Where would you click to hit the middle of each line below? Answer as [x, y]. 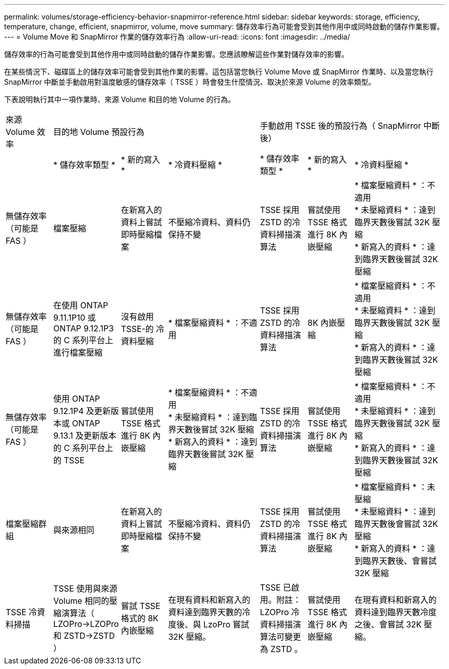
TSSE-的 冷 [142, 329]
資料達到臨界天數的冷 [209, 612]
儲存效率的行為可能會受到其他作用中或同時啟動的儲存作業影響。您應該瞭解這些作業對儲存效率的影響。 [176, 54]
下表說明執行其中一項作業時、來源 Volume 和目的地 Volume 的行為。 [120, 99]
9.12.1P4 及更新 [82, 411]
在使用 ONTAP [80, 305]
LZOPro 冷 [280, 612]
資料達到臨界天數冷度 [395, 612]
